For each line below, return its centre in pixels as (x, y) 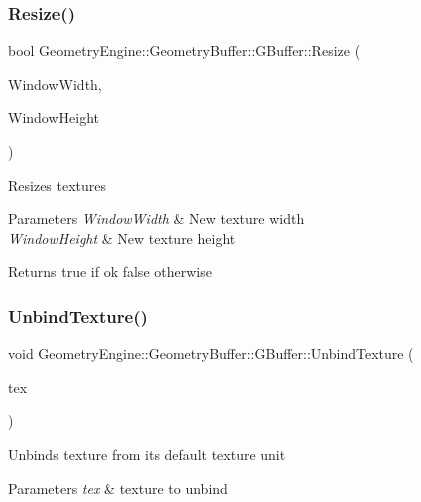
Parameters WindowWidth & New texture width (156, 218)
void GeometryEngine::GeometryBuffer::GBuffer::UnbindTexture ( (211, 353)
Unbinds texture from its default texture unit (147, 453)
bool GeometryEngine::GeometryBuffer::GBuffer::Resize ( (184, 50)
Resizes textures (57, 184)
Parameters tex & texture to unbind (118, 487)
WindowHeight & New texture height (122, 237)
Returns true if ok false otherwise (110, 271)
